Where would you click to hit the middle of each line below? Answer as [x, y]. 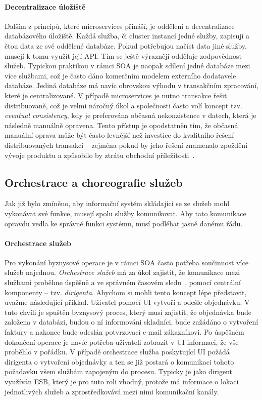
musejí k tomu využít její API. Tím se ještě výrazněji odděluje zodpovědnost [123, 55]
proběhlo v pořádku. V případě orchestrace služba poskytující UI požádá [117, 352]
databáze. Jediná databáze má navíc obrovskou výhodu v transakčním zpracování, [132, 85]
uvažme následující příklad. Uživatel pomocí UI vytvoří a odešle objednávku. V [127, 302]
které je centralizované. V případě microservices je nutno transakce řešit [116, 95]
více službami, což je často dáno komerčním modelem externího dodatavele [120, 75]
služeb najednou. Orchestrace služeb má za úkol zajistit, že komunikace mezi [122, 272]
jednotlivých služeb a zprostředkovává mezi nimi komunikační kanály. [112, 391]
